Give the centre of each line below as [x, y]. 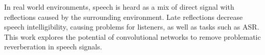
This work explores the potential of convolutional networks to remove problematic [132, 36]
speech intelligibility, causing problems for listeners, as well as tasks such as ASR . [132, 27]
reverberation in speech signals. [53, 47]
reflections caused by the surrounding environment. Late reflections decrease [124, 17]
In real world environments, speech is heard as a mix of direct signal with [119, 7]
